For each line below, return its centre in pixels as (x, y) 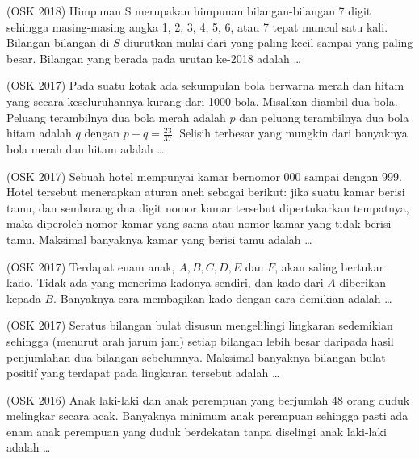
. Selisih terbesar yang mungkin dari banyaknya (290, 133)
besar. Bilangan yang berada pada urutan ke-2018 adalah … (154, 58)
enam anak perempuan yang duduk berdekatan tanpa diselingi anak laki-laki (197, 431)
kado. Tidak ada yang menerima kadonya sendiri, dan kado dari (165, 282)
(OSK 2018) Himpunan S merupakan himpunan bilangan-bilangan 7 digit (189, 11)
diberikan (363, 282)
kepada (24, 298)
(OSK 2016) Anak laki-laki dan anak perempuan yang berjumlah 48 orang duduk (208, 399)
